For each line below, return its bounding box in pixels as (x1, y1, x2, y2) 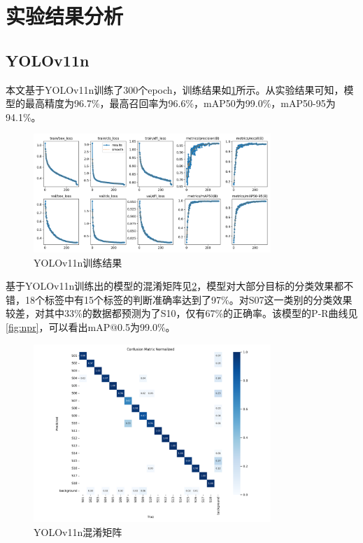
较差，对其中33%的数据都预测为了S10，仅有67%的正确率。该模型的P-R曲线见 (6, 306, 358, 320)
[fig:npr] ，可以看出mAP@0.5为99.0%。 (6, 319, 176, 334)
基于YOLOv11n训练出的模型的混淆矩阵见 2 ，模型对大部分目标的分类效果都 (6, 278, 344, 293)
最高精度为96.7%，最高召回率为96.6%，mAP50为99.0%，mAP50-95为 (24, 96, 336, 111)
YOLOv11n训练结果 (34, 255, 122, 269)
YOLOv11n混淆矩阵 (34, 524, 122, 539)
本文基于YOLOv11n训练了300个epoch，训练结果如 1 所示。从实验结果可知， (6, 82, 344, 97)
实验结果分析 (6, 1, 124, 30)
